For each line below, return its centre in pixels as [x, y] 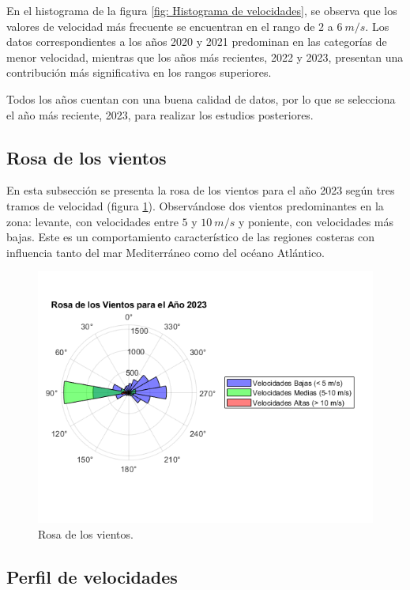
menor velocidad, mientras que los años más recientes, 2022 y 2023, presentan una [205, 57]
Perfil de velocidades [92, 576]
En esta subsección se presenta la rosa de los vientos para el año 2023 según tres [201, 190]
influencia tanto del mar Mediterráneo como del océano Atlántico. [166, 252]
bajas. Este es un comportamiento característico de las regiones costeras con [191, 237]
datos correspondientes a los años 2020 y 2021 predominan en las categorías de [197, 42]
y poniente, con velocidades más [316, 221]
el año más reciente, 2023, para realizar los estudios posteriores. [160, 114]
